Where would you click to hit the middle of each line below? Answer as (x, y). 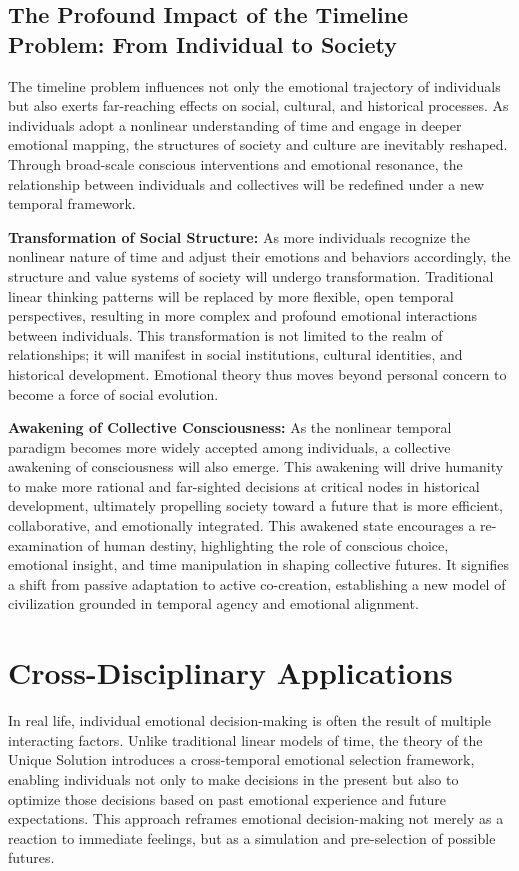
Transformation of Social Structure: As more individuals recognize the (239, 236)
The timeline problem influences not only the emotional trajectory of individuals (254, 85)
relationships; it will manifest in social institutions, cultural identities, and (235, 354)
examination (46, 544)
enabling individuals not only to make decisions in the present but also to (233, 778)
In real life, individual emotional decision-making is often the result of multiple (249, 720)
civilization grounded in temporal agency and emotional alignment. (213, 603)
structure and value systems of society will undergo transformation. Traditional (251, 275)
